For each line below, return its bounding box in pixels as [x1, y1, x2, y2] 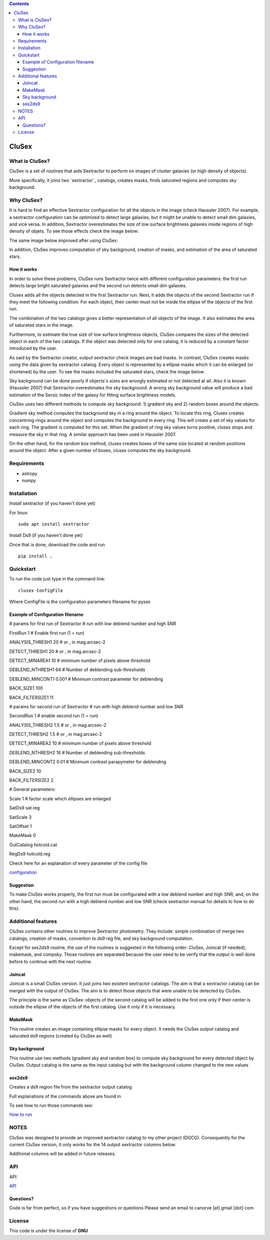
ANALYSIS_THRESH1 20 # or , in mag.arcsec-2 [9, 639, 105, 645]
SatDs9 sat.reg [9, 805, 40, 811]
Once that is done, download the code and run [9, 541, 105, 547]
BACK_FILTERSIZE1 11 [9, 694, 53, 700]
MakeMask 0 [9, 833, 36, 839]
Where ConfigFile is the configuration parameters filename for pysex [9, 598, 151, 604]
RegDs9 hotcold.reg [9, 851, 50, 857]
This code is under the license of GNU [9, 1228, 88, 1234]
